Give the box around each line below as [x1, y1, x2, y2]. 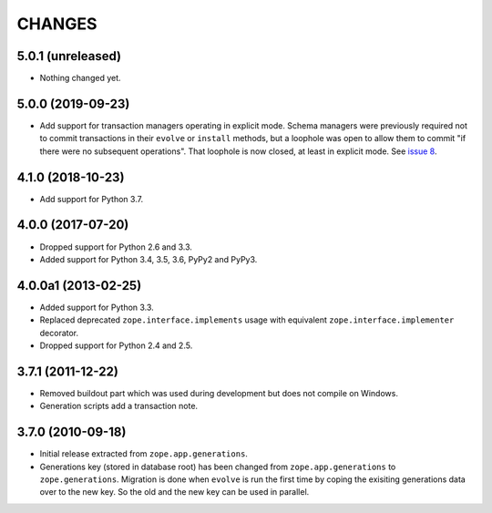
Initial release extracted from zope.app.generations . [39, 448, 248, 459]
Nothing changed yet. [39, 73, 122, 84]
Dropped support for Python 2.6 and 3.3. [39, 241, 193, 252]
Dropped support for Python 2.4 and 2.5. [39, 340, 193, 351]
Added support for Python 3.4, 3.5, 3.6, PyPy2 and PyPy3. [39, 253, 258, 264]
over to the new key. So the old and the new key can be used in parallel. [39, 487, 310, 498]
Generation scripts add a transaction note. [39, 401, 199, 412]
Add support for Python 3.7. [39, 193, 144, 204]
